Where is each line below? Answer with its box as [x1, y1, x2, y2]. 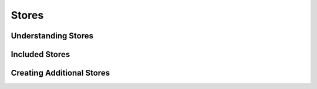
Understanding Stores [11, 31, 94, 41]
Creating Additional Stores [11, 68, 110, 78]
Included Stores [11, 49, 70, 59]
